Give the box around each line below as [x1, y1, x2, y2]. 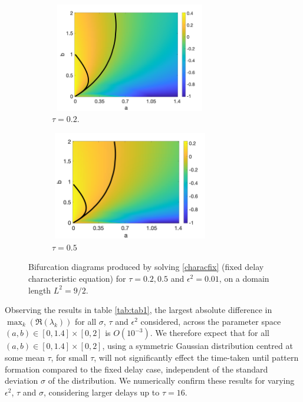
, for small [51, 351, 88, 363]
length [28, 284, 51, 296]
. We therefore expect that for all [150, 327, 270, 339]
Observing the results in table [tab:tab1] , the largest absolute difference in [5, 304, 272, 316]
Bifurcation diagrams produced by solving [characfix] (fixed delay [28, 261, 264, 273]
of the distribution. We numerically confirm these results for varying [48, 374, 295, 387]
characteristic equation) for [28, 272, 126, 284]
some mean [5, 351, 45, 363]
